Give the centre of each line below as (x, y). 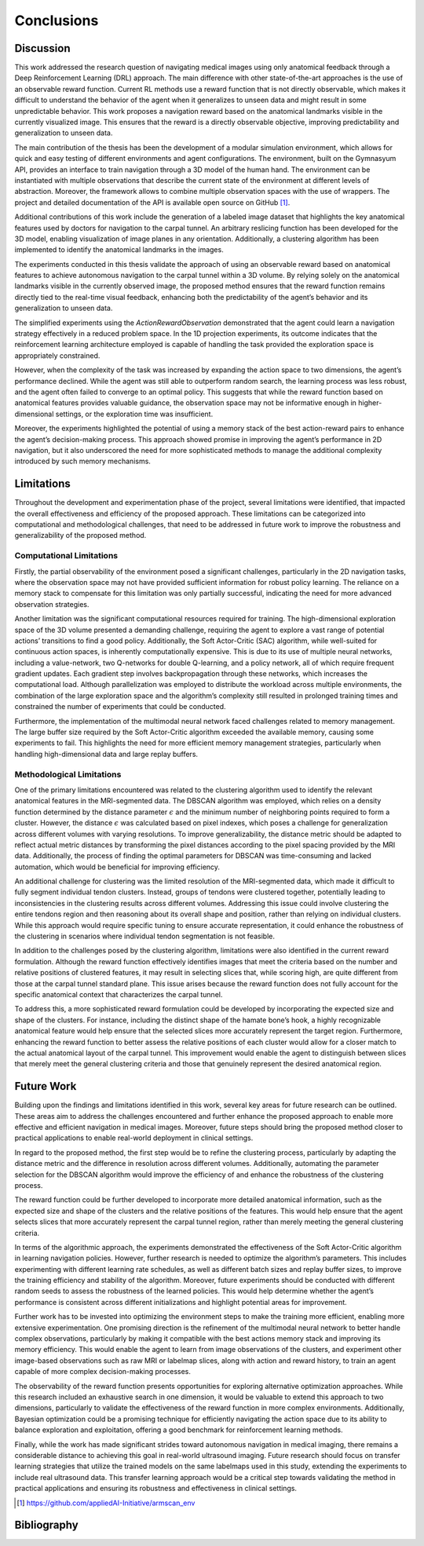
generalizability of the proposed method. (80, 535)
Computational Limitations (66, 556)
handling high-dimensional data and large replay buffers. (106, 754)
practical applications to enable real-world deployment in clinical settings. (134, 1138)
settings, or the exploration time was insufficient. (134, 414)
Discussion (42, 48)
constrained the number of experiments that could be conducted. (121, 707)
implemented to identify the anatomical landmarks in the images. (119, 250)
